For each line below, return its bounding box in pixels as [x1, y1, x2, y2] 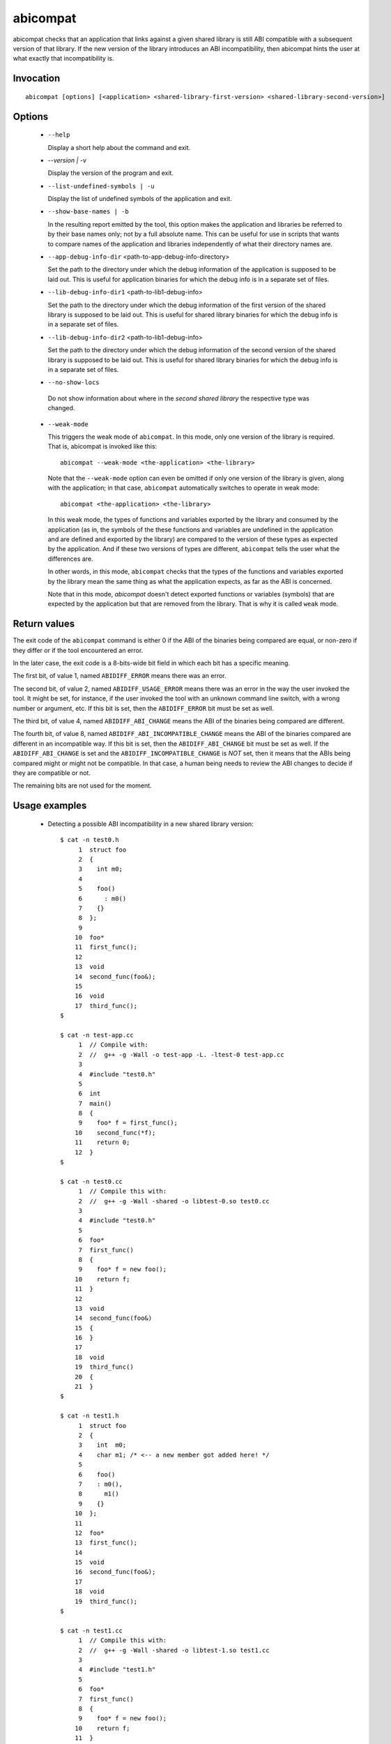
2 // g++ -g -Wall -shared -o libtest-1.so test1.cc [78, 1646, 270, 1654]
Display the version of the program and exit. [47, 169, 174, 177]
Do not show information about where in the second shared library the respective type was [47, 394, 309, 403]
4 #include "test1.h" [78, 1666, 156, 1674]
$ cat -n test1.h [60, 1412, 119, 1420]
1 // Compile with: [78, 1041, 149, 1049]
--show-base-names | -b [47, 208, 129, 216]
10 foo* [74, 933, 105, 942]
